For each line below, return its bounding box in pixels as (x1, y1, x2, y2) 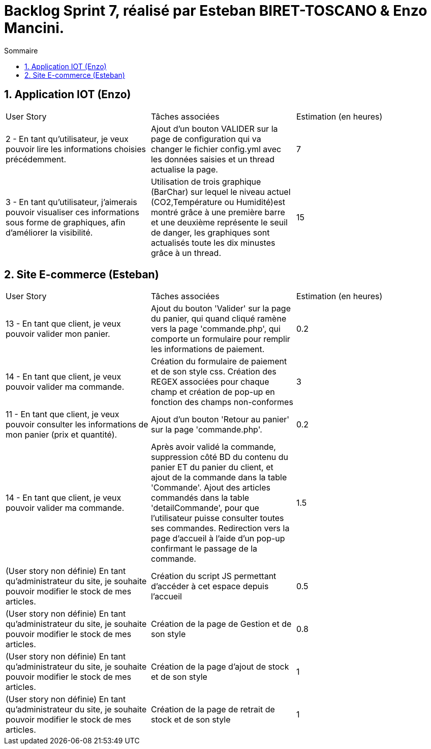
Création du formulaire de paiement (150, 356, 287, 367)
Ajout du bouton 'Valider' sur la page (150, 303, 291, 314)
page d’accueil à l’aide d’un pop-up (150, 533, 285, 544)
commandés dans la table (150, 493, 250, 503)
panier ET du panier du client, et (150, 462, 273, 473)
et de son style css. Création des (150, 366, 276, 377)
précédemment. (6, 154, 67, 164)
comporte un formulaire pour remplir (150, 334, 290, 344)
